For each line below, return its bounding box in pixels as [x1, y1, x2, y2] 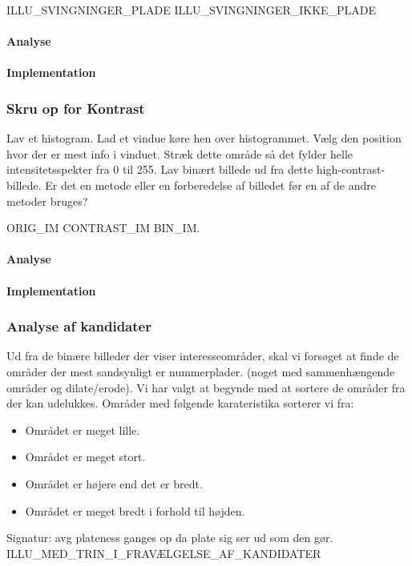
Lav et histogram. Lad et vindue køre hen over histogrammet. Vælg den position [6, 130, 402, 147]
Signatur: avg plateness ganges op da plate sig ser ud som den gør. [6, 529, 333, 546]
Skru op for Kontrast [6, 98, 145, 118]
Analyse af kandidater [6, 316, 151, 336]
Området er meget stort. [25, 448, 146, 465]
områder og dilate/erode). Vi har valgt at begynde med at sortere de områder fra [6, 379, 406, 395]
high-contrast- [316, 161, 386, 178]
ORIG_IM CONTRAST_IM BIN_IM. [6, 219, 200, 236]
